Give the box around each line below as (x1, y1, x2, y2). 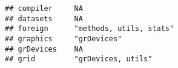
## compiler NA (5, 4, 83, 13)
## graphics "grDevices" (5, 34, 122, 43)
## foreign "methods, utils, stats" (5, 24, 174, 33)
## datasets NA (5, 14, 83, 23)
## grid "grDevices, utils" (5, 55, 153, 64)
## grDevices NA (5, 44, 83, 53)
